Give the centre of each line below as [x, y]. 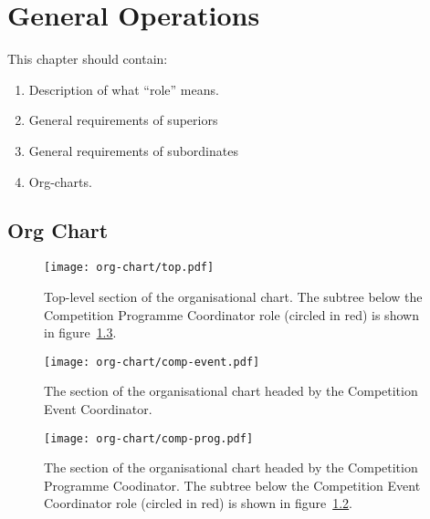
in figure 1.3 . [80, 332]
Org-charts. [60, 181]
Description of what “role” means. [124, 89]
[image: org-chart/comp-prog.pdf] [149, 438]
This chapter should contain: [88, 59]
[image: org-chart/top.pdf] [129, 268]
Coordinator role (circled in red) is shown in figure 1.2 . [199, 503]
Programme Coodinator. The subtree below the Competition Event [232, 485]
